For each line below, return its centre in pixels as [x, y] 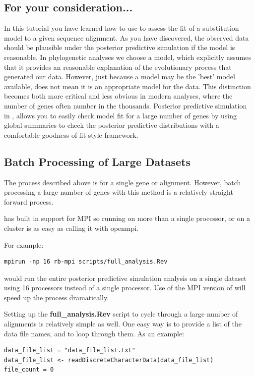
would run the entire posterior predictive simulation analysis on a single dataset [125, 278]
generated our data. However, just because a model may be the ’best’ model [120, 77]
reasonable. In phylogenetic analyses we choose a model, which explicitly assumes [127, 57]
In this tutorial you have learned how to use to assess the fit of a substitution [122, 28]
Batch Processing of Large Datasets [97, 161]
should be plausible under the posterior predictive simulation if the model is [120, 47]
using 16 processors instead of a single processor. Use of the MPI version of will [125, 288]
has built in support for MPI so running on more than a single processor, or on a [127, 218]
